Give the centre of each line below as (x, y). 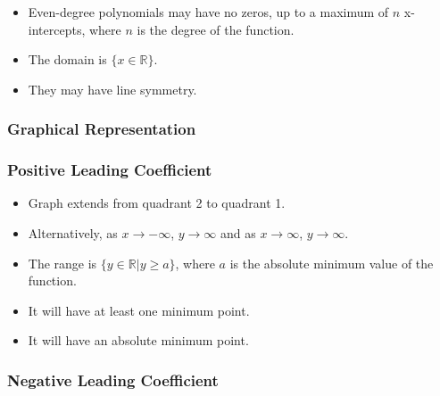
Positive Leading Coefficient (110, 170)
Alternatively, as (73, 233)
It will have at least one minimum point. (139, 310)
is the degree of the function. (216, 29)
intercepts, (57, 29)
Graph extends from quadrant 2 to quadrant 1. (157, 203)
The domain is (67, 59)
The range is (62, 263)
